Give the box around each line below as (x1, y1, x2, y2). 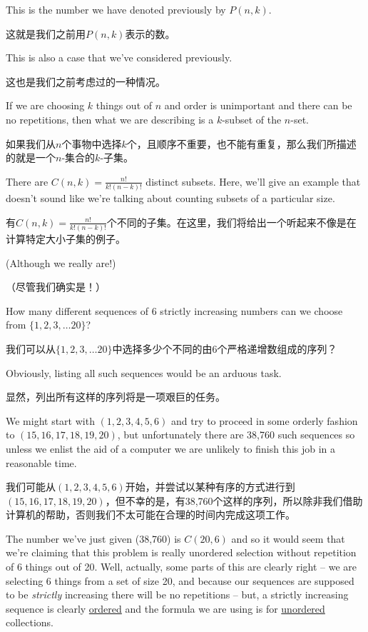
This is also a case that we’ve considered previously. (6, 50, 232, 65)
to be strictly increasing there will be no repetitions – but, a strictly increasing (6, 587, 349, 602)
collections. (6, 615, 53, 630)
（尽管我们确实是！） (6, 279, 106, 294)
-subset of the (222, 111, 282, 126)
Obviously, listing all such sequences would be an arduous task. (6, 365, 282, 380)
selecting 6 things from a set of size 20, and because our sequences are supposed (6, 573, 354, 588)
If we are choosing (6, 98, 85, 113)
